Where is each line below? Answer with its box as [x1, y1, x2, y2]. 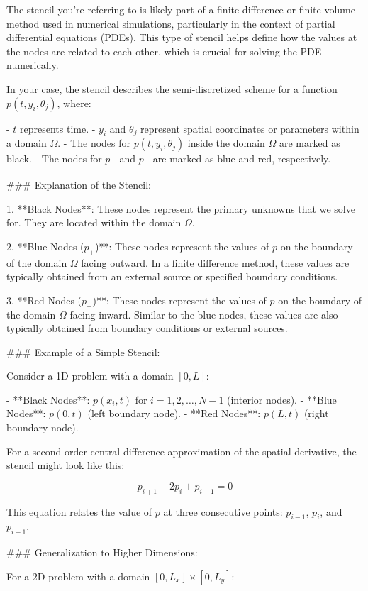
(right [303, 406, 329, 421]
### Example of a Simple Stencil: [6, 344, 160, 359]
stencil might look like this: [6, 458, 125, 473]
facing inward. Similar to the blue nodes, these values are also [69, 306, 338, 321]
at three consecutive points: [163, 504, 283, 519]
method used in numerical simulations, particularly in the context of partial [6, 16, 335, 31]
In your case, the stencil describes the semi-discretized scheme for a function [6, 81, 338, 96]
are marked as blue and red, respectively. [152, 151, 331, 166]
